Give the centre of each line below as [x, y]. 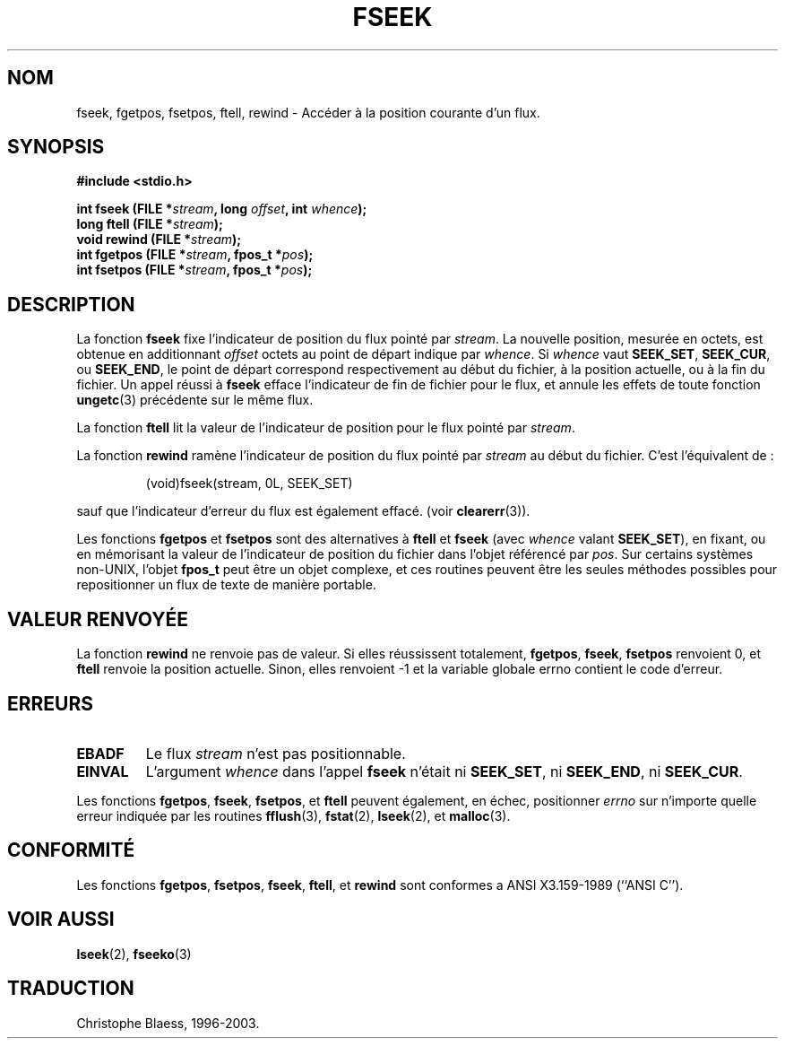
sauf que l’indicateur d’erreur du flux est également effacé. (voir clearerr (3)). [303, 511]
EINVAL [103, 771]
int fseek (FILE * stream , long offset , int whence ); [222, 209]
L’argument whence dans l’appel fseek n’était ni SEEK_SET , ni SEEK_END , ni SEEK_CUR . [444, 771]
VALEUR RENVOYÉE [98, 619]
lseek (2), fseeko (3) [134, 954]
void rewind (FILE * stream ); [159, 240]
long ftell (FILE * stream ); [150, 224]
